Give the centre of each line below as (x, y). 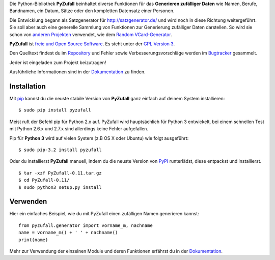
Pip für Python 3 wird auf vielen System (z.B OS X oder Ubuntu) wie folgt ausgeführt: (99, 138)
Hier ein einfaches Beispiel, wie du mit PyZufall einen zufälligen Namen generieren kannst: (104, 214)
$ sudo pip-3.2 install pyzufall (60, 150)
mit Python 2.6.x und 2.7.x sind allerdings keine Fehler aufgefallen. (79, 129)
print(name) (33, 240)
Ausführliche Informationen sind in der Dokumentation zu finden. (77, 72)
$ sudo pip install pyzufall (55, 110)
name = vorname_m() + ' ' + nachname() (68, 233)
